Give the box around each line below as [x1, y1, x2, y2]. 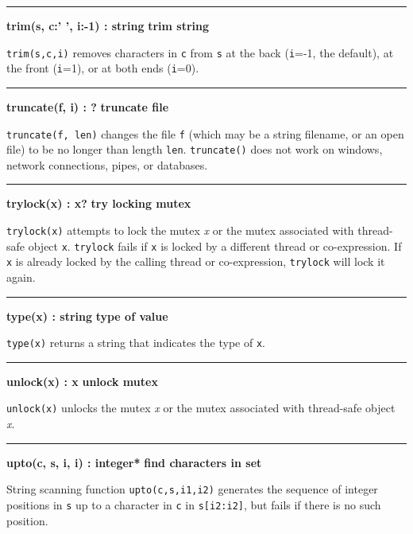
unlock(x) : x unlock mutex [6, 372, 158, 389]
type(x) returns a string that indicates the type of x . [6, 334, 265, 351]
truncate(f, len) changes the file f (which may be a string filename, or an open [6, 125, 404, 142]
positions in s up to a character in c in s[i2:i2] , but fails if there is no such [6, 496, 381, 513]
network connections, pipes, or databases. [6, 156, 208, 173]
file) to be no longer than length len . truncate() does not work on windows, [6, 141, 383, 158]
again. [6, 268, 36, 285]
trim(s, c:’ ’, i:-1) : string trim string [6, 18, 209, 33]
